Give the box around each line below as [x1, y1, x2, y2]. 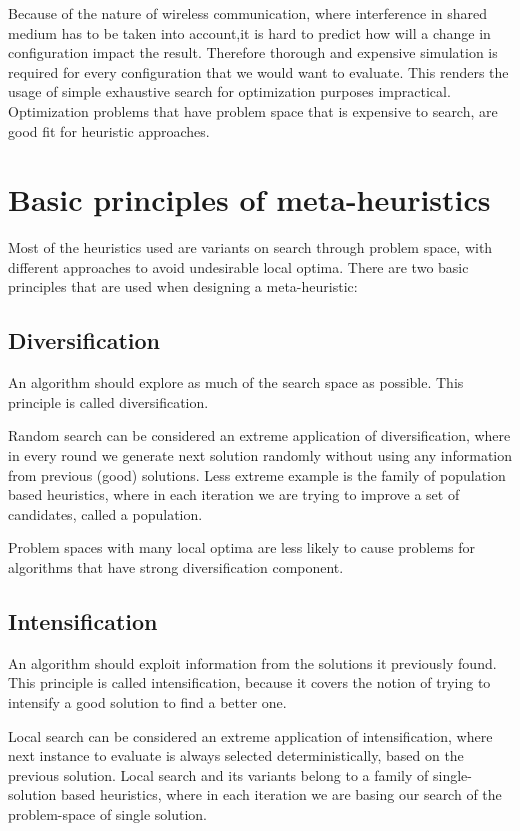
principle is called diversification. [8, 391, 209, 412]
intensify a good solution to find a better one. [8, 692, 287, 712]
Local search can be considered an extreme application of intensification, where [8, 725, 493, 746]
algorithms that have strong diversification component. [8, 557, 344, 578]
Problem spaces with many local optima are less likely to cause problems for [8, 537, 476, 558]
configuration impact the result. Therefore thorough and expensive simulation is [8, 42, 498, 63]
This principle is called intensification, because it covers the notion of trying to [8, 672, 491, 693]
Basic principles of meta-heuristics [8, 179, 491, 220]
